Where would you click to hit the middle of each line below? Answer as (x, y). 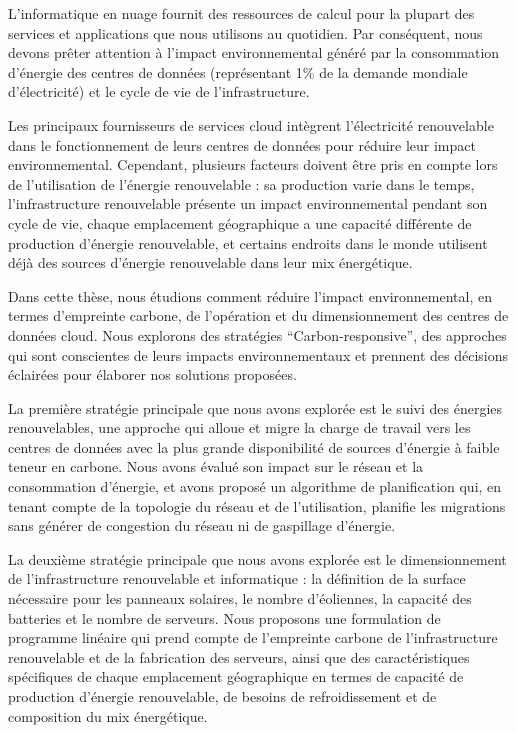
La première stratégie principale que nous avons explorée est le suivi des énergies (255, 407)
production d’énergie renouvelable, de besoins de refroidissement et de (222, 696)
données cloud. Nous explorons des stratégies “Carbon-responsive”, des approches (257, 334)
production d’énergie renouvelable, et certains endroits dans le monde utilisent (248, 242)
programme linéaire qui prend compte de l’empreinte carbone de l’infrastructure (253, 637)
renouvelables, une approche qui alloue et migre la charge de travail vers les (239, 427)
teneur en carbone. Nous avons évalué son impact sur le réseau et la (216, 466)
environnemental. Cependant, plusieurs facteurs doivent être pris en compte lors (253, 164)
